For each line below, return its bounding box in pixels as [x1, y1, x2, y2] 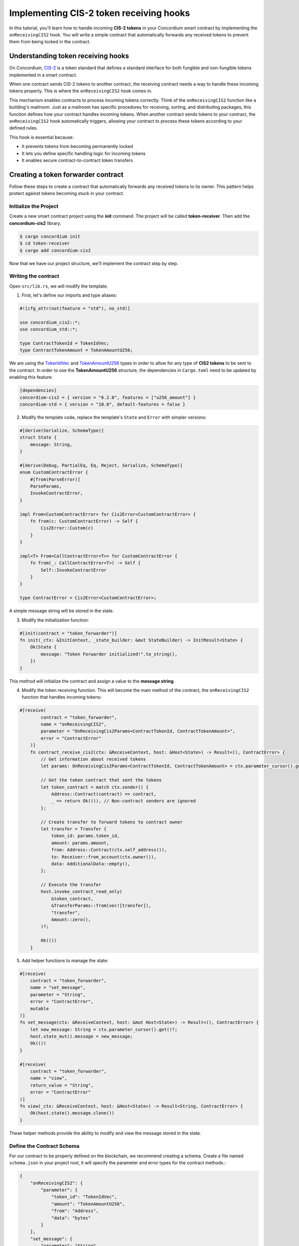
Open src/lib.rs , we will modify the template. [9, 283, 108, 289]
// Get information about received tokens [40, 757, 147, 762]
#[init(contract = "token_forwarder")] [19, 630, 117, 636]
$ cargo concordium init [19, 233, 81, 239]
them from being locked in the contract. [9, 39, 91, 45]
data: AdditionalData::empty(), [51, 861, 131, 867]
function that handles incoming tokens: [21, 694, 102, 700]
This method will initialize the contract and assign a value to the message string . [9, 678, 175, 684]
